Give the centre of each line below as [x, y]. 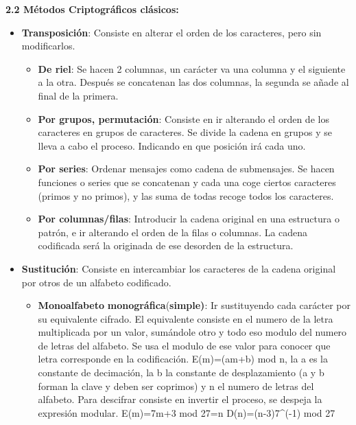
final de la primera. [78, 95]
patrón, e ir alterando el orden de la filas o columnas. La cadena [173, 232]
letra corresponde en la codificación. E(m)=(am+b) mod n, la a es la [183, 359]
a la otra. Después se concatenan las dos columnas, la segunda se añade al [193, 82]
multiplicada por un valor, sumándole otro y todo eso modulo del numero [192, 332]
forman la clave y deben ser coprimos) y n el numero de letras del [176, 386]
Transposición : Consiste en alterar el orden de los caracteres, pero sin [171, 32]
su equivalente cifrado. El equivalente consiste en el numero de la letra [186, 318]
